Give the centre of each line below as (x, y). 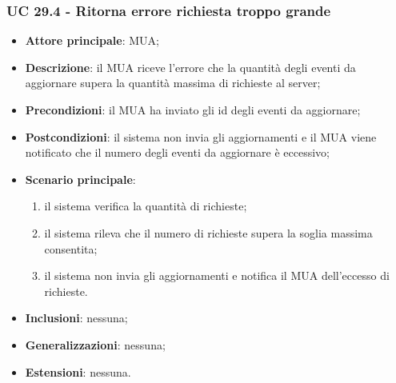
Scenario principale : (80, 179)
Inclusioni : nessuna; (76, 318)
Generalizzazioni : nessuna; (95, 344)
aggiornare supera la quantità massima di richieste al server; (173, 83)
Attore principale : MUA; (92, 40)
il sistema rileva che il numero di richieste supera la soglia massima (208, 232)
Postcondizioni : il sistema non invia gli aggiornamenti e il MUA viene (201, 136)
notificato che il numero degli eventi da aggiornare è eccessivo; (177, 152)
